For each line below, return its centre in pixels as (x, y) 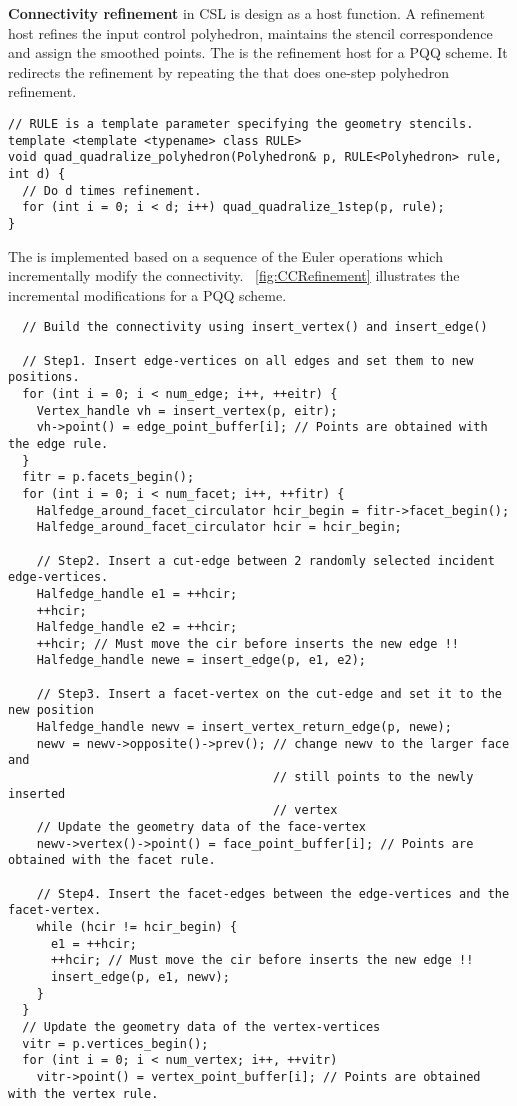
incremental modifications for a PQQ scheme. (147, 294)
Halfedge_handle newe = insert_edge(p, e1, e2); (201, 660)
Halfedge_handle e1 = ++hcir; (137, 593)
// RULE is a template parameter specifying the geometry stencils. (241, 123)
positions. (44, 377)
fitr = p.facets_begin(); (108, 477)
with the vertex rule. (83, 1093)
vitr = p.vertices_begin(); (115, 1043)
